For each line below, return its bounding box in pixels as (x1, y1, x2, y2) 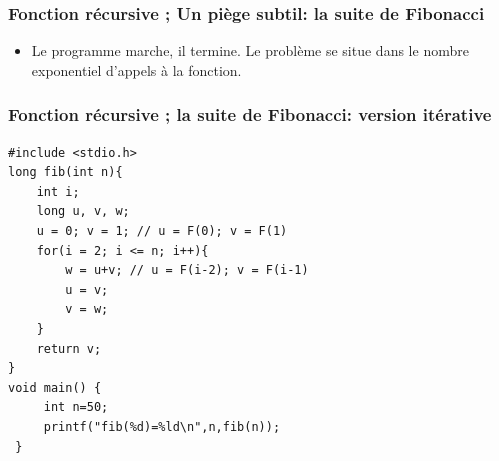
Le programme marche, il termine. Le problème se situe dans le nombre (31, 40, 469, 61)
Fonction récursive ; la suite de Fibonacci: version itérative (8, 102, 492, 127)
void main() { (8, 380, 102, 395)
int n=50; (43, 400, 109, 415)
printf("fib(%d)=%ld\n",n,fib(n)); (43, 419, 281, 434)
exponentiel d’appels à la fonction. (31, 59, 242, 80)
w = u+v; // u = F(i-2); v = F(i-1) (65, 263, 309, 278)
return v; (36, 341, 102, 356)
